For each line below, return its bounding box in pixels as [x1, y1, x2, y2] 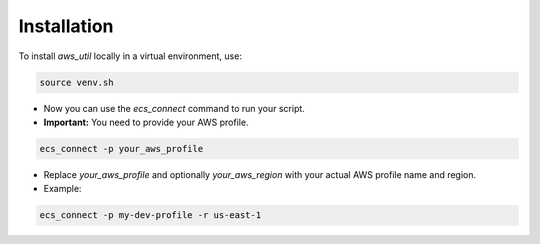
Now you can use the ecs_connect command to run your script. [43, 102, 305, 114]
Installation [18, 15, 114, 37]
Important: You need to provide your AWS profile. [43, 116, 249, 128]
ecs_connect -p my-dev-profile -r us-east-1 [39, 210, 262, 221]
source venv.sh [39, 76, 114, 88]
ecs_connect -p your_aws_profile [39, 143, 204, 154]
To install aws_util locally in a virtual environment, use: [18, 50, 242, 62]
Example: [43, 183, 82, 195]
